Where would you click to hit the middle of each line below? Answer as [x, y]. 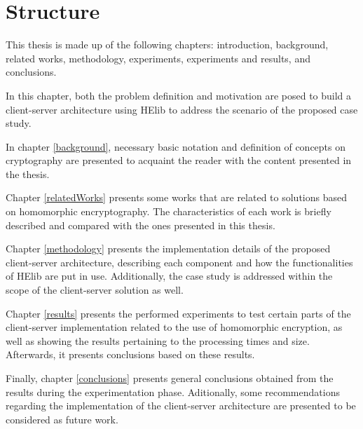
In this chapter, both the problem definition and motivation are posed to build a [179, 95]
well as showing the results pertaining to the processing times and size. [158, 340]
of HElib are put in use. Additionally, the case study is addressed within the [169, 276]
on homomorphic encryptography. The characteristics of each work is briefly [169, 211]
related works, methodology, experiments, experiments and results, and [158, 58]
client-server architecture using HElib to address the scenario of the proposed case [182, 109]
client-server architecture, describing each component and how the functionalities [179, 262]
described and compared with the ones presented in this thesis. [141, 225]
